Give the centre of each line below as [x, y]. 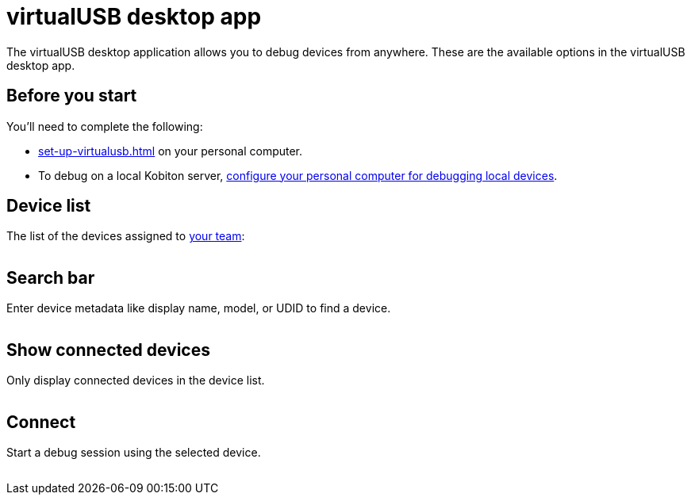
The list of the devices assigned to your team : [126, 236]
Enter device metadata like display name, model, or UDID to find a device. [199, 308]
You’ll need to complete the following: [105, 126]
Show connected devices [108, 350]
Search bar [51, 277]
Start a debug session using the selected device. [134, 452]
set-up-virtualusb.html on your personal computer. [171, 151]
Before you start [72, 96]
